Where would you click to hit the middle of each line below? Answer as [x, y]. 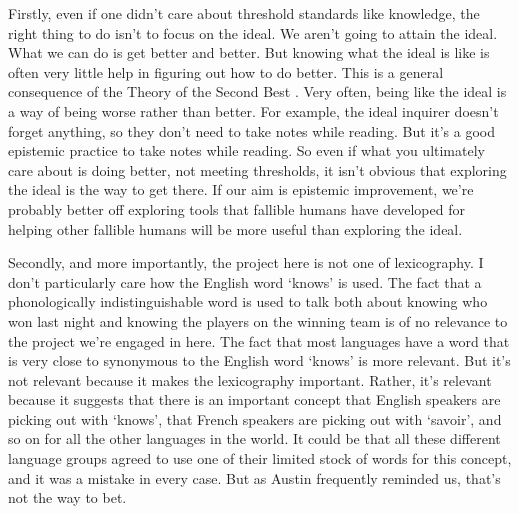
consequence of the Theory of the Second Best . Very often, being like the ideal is [257, 91]
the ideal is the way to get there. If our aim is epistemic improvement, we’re [241, 189]
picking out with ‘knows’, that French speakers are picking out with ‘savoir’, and [255, 418]
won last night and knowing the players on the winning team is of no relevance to [258, 320]
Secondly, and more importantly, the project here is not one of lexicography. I [246, 262]
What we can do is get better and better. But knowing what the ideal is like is [249, 52]
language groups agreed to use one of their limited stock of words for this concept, [260, 458]
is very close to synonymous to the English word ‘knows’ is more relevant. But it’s [259, 360]
